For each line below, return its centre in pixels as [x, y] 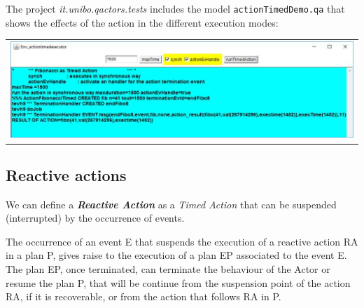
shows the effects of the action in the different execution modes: [142, 22]
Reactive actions [66, 174]
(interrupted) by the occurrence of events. [95, 218]
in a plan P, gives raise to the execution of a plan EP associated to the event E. [176, 255]
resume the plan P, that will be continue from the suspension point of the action [178, 282]
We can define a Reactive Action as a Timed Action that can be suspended [171, 204]
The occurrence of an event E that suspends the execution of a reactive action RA [182, 241]
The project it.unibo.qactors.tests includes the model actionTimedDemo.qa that [175, 8]
